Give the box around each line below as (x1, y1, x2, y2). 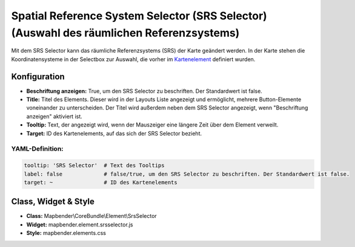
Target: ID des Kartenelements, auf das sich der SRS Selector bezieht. (26, 130, 202, 137)
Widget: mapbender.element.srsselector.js (26, 221, 133, 228)
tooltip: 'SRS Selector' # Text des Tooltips (24, 162, 165, 169)
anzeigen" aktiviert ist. (26, 113, 83, 120)
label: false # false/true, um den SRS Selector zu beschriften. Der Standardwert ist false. (24, 170, 350, 177)
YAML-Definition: (11, 145, 64, 153)
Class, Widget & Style (11, 197, 95, 207)
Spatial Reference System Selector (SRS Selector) (11, 9, 268, 22)
